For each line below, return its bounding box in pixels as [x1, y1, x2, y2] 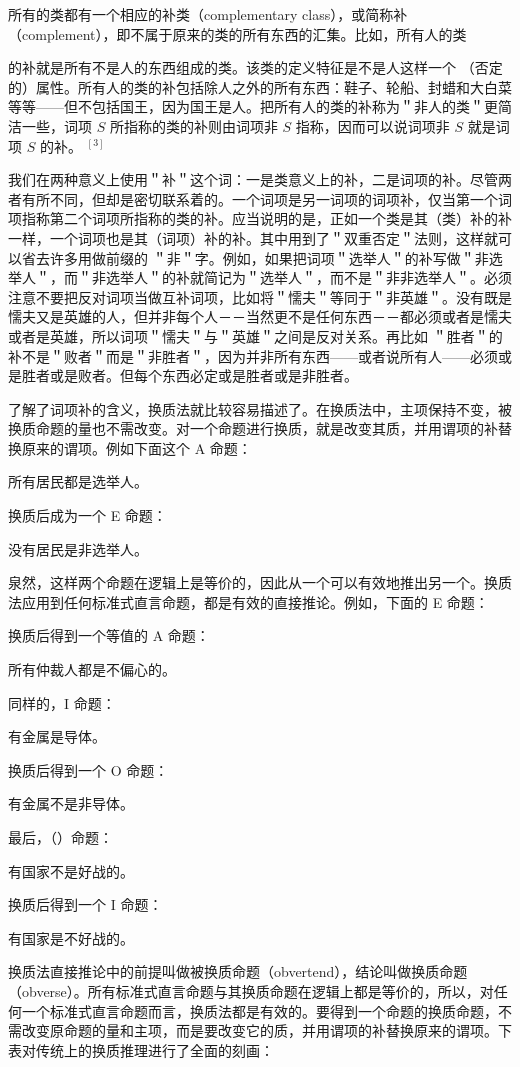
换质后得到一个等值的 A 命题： [8, 625, 210, 646]
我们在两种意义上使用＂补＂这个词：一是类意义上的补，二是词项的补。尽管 [8, 169, 498, 190]
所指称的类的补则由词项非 [109, 115, 278, 136]
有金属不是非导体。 [8, 793, 134, 814]
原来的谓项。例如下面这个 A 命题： [21, 437, 252, 458]
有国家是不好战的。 [8, 927, 134, 948]
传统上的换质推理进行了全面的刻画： [35, 1039, 274, 1060]
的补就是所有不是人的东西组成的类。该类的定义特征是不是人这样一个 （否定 [8, 57, 503, 78]
